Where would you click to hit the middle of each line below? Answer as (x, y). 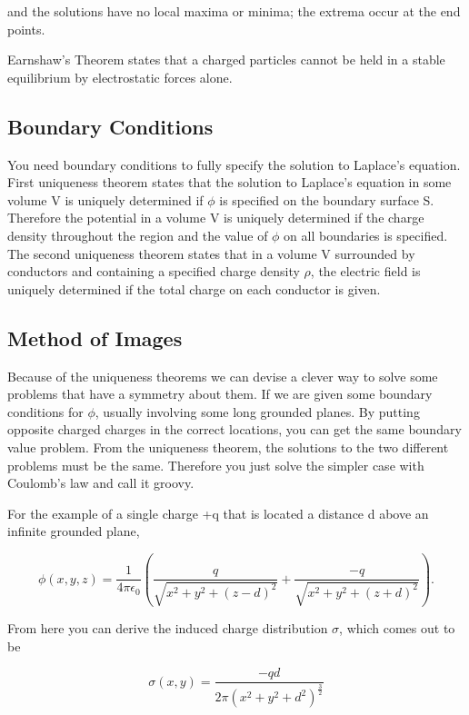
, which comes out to (397, 627)
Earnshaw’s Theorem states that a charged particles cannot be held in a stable (226, 60)
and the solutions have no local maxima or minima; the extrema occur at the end (234, 11)
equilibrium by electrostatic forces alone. (120, 77)
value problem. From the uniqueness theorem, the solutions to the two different (228, 447)
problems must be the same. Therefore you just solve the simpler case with (216, 465)
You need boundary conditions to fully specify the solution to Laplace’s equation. (234, 164)
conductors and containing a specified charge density (154, 271)
